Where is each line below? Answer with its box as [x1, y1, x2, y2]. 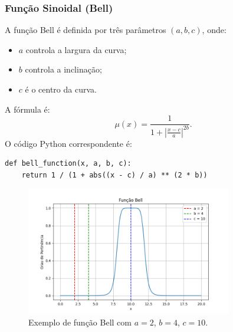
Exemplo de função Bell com [28, 315, 132, 328]
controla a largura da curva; [25, 43, 127, 55]
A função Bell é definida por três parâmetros [5, 24, 166, 36]
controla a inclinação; [25, 63, 102, 75]
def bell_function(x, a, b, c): [5, 159, 132, 168]
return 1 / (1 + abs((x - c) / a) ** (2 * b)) [21, 170, 208, 179]
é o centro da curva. [25, 83, 97, 95]
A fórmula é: [5, 103, 50, 115]
